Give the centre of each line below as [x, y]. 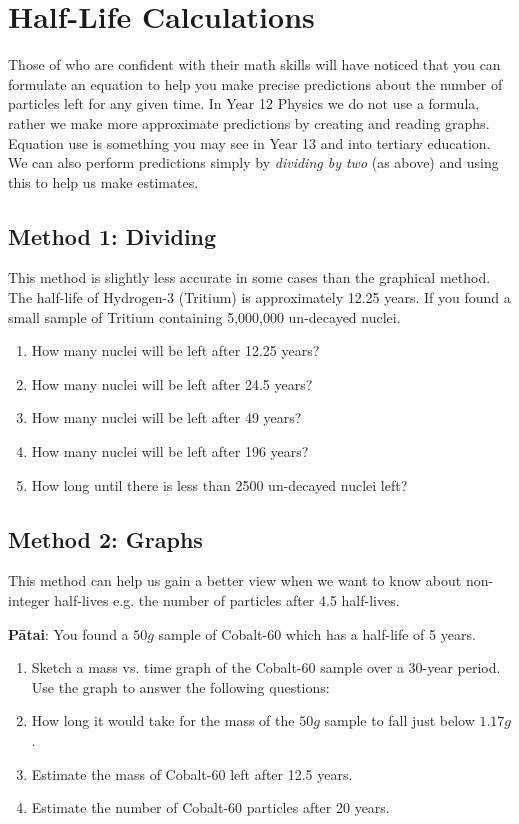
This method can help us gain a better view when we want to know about [235, 580]
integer [29, 600]
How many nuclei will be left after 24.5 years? [172, 383]
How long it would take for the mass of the [163, 720]
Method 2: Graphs [105, 538]
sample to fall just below [399, 720]
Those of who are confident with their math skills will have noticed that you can [254, 64]
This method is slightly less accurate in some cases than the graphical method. [249, 277]
